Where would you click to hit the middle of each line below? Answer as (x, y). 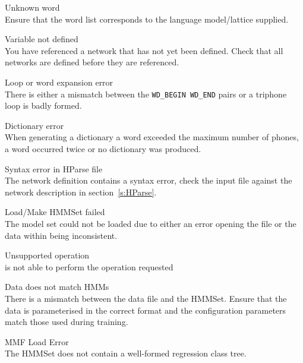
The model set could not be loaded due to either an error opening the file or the (151, 223)
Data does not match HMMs (57, 287)
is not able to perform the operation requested (89, 266)
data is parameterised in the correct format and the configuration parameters (146, 310)
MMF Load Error (37, 341)
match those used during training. (67, 322)
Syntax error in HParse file (54, 168)
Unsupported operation (47, 255)
